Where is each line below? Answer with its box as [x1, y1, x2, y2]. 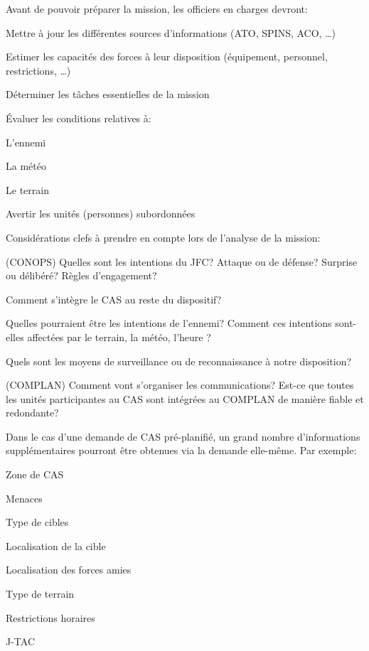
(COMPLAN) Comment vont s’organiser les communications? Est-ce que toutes [6, 377, 354, 392]
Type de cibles [6, 515, 69, 529]
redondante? [6, 405, 59, 420]
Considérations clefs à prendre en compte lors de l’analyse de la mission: [6, 230, 321, 244]
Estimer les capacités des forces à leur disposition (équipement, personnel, [6, 49, 328, 64]
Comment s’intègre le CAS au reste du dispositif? [6, 291, 222, 306]
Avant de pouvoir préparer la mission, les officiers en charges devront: [6, 1, 308, 16]
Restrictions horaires [6, 610, 95, 625]
